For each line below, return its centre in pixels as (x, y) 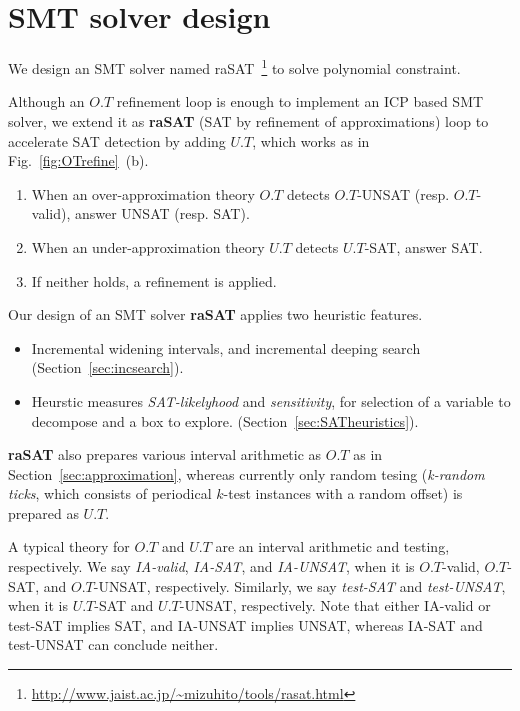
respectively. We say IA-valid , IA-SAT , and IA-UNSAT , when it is (211, 566)
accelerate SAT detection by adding (117, 140)
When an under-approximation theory (148, 246)
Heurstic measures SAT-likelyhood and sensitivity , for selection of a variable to (271, 400)
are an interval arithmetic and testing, (332, 546)
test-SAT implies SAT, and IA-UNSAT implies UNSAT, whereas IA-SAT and (245, 624)
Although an (46, 101)
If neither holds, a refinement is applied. (154, 280)
